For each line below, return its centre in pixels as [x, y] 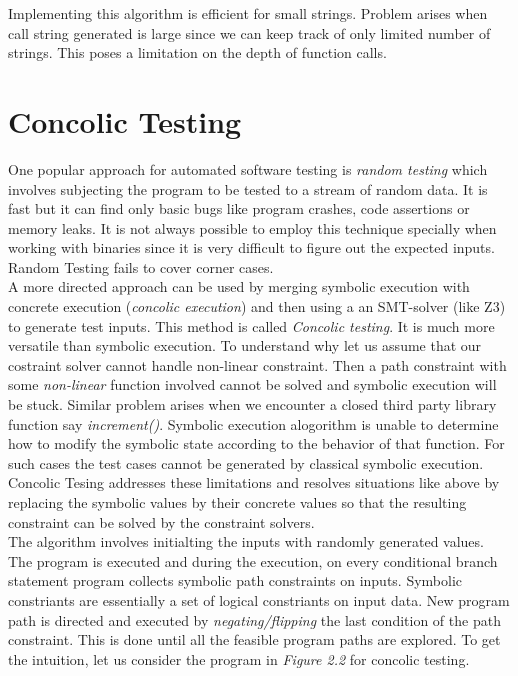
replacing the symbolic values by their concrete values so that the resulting [237, 502]
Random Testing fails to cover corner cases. [141, 266]
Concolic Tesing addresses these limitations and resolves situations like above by [254, 482]
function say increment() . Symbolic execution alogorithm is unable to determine [253, 423]
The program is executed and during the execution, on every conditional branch [253, 560]
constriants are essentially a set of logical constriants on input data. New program [259, 599]
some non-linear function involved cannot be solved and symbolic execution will [252, 384]
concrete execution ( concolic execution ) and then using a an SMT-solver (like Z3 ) [257, 306]
